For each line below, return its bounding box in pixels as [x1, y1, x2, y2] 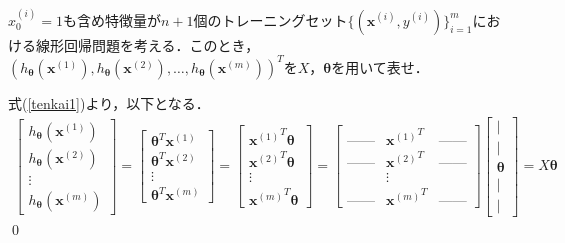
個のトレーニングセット [193, 9, 348, 30]
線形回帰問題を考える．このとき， [35, 34, 260, 55]
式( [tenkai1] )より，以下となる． [8, 92, 210, 113]
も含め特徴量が [62, 9, 161, 30]
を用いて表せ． [331, 56, 429, 77]
